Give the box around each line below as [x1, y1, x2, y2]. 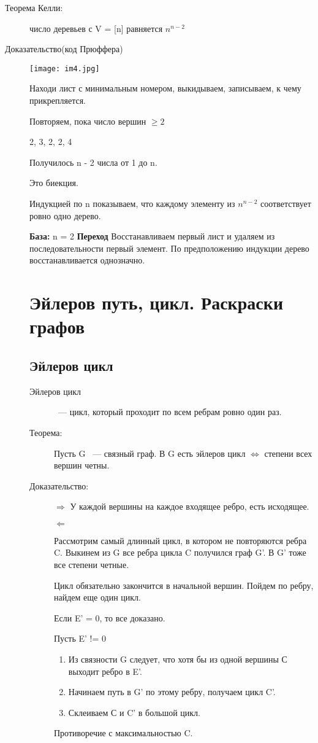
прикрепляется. [29, 94, 86, 107]
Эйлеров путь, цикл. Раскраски [29, 290, 284, 315]
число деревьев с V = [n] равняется [29, 21, 163, 34]
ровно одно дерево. [29, 209, 101, 222]
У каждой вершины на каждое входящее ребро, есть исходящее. [70, 500, 309, 513]
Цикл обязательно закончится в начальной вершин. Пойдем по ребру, [54, 578, 314, 591]
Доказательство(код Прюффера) [5, 42, 123, 55]
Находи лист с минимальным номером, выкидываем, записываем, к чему [29, 82, 301, 95]
